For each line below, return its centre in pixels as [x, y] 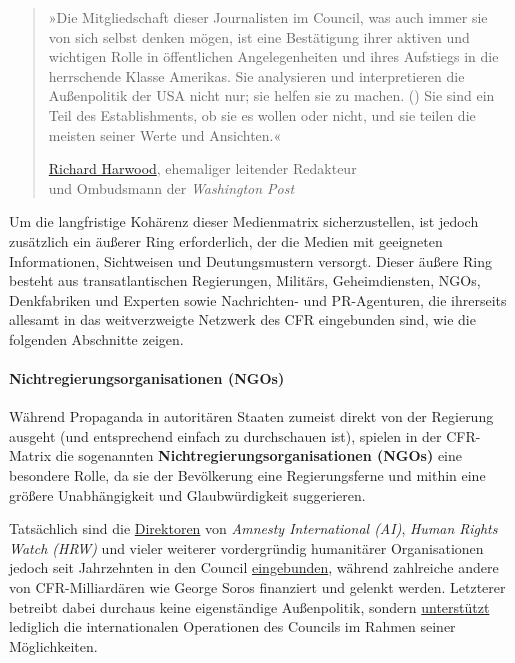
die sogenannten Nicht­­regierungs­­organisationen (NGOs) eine [259, 455]
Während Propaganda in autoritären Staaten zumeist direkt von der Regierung [251, 416]
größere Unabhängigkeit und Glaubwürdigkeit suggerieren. [187, 494]
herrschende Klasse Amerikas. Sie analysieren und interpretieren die [256, 75]
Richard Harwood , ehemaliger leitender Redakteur [202, 168]
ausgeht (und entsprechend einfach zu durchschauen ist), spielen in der [225, 435]
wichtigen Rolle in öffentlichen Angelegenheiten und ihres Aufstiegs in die [273, 56]
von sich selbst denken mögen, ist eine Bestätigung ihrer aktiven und [259, 36]
